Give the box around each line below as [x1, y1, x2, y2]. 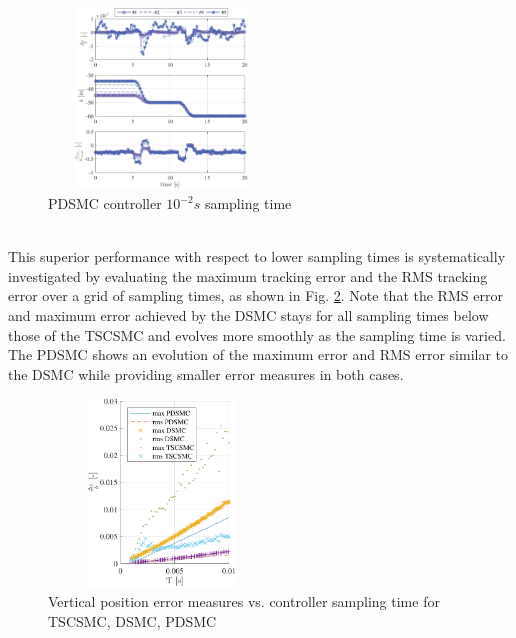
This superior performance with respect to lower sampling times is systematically [8, 246, 506, 267]
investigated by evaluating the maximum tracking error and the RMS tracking [8, 265, 488, 286]
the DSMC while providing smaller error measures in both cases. [8, 363, 404, 384]
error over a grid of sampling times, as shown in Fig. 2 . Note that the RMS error [8, 285, 503, 306]
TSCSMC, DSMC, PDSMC [48, 610, 217, 631]
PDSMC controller [48, 193, 162, 213]
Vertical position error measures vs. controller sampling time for [48, 590, 440, 611]
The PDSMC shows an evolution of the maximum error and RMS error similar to [8, 344, 509, 365]
